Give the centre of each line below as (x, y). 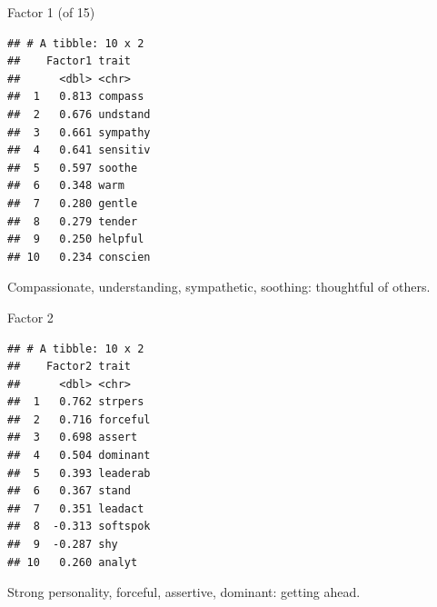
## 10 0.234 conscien (79, 257)
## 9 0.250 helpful (76, 239)
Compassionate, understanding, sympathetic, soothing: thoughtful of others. (219, 287)
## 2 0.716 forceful (79, 419)
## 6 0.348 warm (66, 186)
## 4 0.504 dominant (79, 456)
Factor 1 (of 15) (51, 12)
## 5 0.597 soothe (73, 168)
